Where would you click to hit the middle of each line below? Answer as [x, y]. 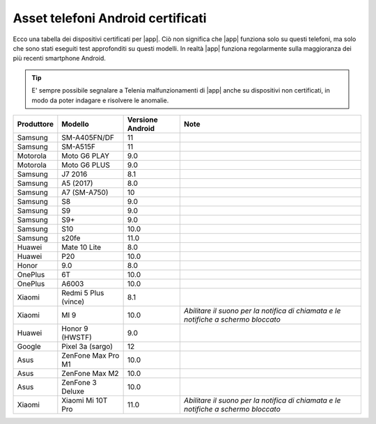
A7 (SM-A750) [85, 192]
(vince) [73, 301]
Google [29, 346]
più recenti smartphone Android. [59, 58]
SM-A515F [78, 146]
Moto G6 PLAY [85, 155]
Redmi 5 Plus [83, 292]
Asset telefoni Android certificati [110, 18]
